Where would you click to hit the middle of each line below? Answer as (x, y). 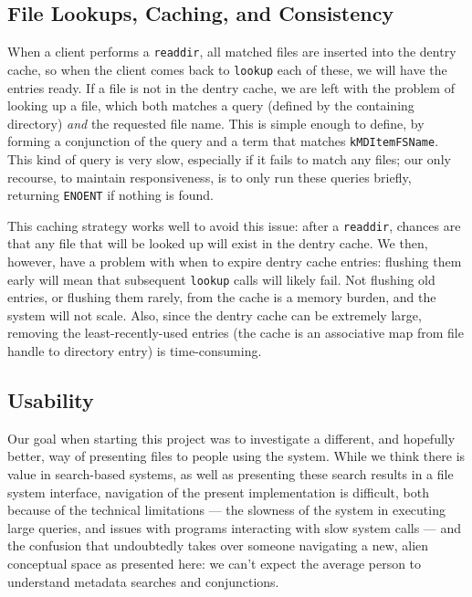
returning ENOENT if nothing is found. (110, 195)
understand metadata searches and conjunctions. (143, 581)
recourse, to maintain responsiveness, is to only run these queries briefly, (210, 177)
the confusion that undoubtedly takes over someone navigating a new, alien (218, 545)
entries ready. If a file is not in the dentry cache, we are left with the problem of (231, 87)
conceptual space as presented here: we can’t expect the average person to (215, 564)
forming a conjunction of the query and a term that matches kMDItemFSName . (223, 141)
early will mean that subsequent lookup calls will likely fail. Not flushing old (221, 279)
